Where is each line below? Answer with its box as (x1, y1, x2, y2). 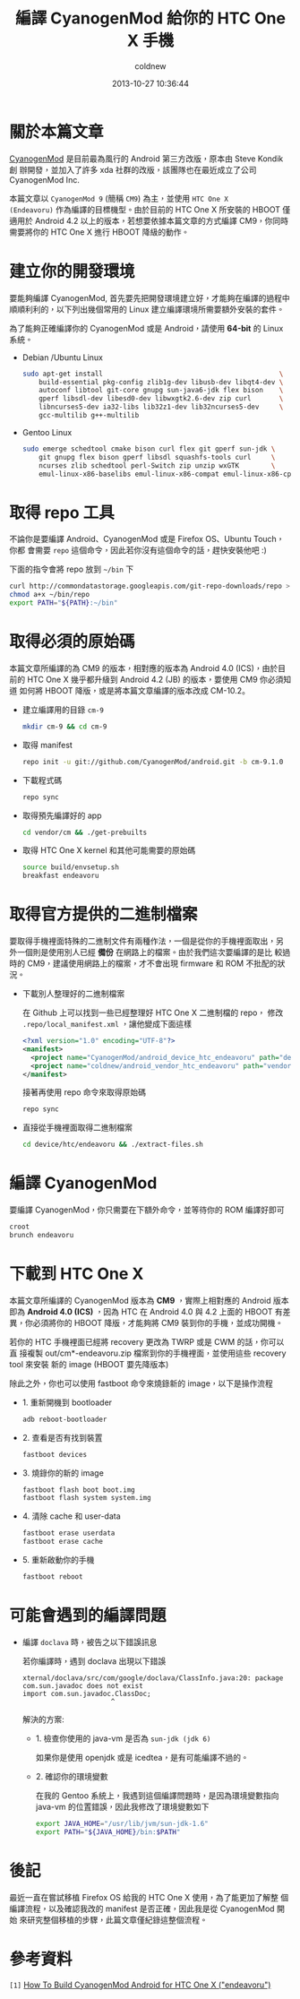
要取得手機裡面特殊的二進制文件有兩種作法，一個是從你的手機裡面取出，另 (9, 935, 284, 946)
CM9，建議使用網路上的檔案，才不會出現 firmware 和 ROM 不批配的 (26, 958, 278, 969)
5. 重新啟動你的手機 (21, 1555, 95, 1565)
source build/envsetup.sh (21, 863, 119, 872)
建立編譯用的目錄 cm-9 (21, 704, 105, 715)
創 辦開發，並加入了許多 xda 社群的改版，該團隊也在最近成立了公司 (9, 164, 257, 175)
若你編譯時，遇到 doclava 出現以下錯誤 (21, 1655, 167, 1667)
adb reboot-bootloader (21, 1415, 107, 1424)
